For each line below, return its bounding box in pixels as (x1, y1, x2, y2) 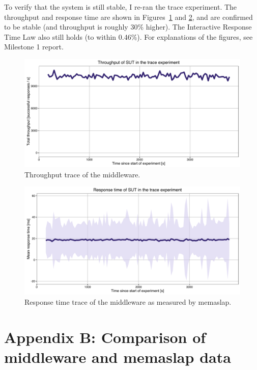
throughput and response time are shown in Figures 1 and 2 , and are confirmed (4, 11, 253, 22)
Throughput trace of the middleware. (24, 169, 140, 179)
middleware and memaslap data (4, 346, 231, 367)
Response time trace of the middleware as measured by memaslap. (24, 296, 232, 307)
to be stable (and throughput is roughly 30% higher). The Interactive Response (4, 21, 252, 32)
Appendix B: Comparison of (4, 326, 206, 347)
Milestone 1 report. (4, 41, 64, 52)
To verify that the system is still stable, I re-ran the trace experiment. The (4, 2, 237, 12)
